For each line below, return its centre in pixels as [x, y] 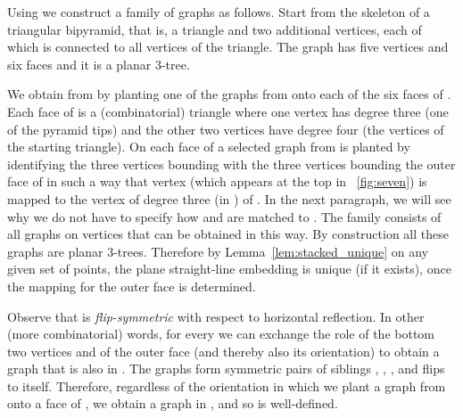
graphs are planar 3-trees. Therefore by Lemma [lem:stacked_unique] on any [218, 251]
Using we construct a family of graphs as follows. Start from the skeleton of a [219, 12]
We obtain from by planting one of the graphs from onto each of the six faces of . [229, 94]
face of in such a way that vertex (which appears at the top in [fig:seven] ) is [217, 181]
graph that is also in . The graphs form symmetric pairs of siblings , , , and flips [226, 369]
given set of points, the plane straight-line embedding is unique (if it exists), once [229, 269]
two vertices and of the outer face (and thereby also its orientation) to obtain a [223, 351]
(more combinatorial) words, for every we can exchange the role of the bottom [221, 334]
